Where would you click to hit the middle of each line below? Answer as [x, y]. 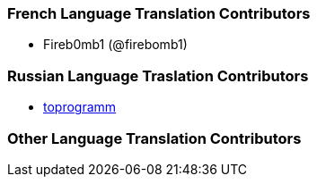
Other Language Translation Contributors [154, 138]
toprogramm [80, 107]
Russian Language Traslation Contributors [158, 75]
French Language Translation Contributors [159, 13]
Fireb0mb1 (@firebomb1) [115, 45]
